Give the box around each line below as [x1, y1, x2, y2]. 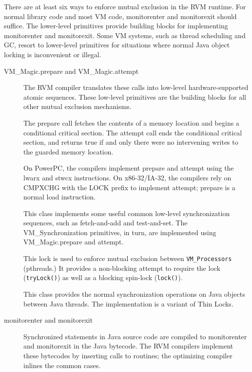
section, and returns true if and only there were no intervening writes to [23, 137, 238, 147]
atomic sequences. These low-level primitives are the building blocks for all [23, 91, 247, 102]
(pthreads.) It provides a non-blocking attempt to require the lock [23, 263, 220, 273]
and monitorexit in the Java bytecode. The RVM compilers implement [23, 341, 233, 351]
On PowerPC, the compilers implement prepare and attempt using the [23, 163, 234, 173]
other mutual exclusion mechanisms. [23, 101, 132, 111]
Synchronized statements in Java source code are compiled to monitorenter [23, 331, 247, 341]
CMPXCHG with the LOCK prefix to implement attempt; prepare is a [23, 182, 235, 192]
